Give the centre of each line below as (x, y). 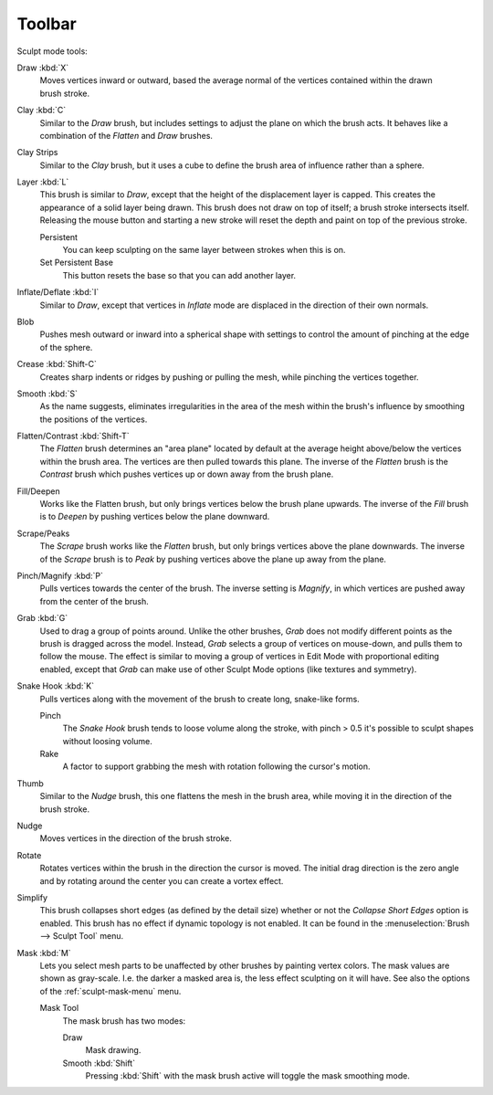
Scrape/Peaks (43, 533)
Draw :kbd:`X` (43, 68)
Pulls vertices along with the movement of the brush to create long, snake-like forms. (199, 699)
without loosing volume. (107, 741)
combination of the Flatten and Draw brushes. (126, 135)
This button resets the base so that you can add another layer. (179, 275)
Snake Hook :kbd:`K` (56, 686)
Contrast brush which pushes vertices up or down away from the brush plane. (187, 474)
